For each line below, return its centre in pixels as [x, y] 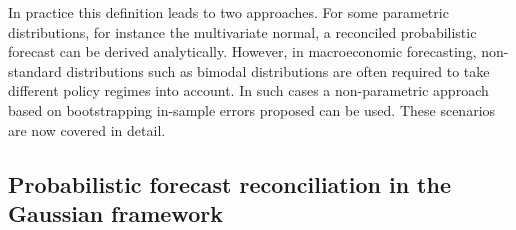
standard [35, 70]
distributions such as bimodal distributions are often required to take [278, 70]
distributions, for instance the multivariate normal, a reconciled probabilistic [242, 31]
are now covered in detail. [87, 129]
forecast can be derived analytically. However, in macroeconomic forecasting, [242, 51]
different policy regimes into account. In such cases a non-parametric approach [248, 90]
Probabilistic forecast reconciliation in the [229, 183]
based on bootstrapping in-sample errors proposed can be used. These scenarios [252, 109]
